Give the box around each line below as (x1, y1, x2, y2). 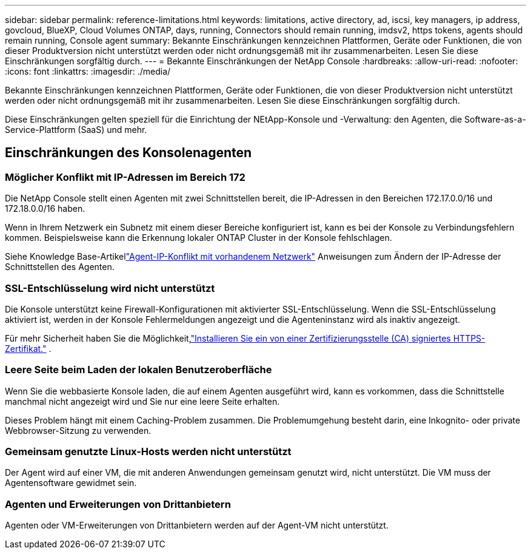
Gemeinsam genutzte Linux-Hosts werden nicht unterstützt (5, 445, 292, 458)
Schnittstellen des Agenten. (5, 262, 115, 272)
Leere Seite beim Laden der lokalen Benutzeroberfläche (5, 363, 272, 376)
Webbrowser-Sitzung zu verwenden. (5, 425, 152, 436)
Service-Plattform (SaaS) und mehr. (5, 124, 147, 135)
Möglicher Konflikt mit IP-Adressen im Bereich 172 (5, 171, 245, 183)
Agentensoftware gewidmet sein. (5, 478, 137, 488)
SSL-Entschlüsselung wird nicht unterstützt (5, 282, 215, 294)
